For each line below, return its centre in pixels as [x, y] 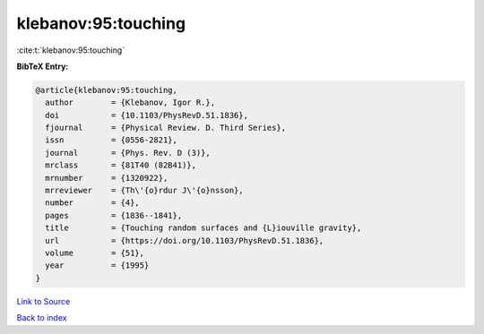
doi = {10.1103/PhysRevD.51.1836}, [147, 115]
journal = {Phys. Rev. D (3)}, [128, 153]
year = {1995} [97, 265]
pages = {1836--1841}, [114, 215]
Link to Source [43, 301]
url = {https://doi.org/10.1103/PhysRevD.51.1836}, [185, 240]
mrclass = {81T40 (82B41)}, [121, 165]
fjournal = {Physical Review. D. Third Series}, [166, 128]
